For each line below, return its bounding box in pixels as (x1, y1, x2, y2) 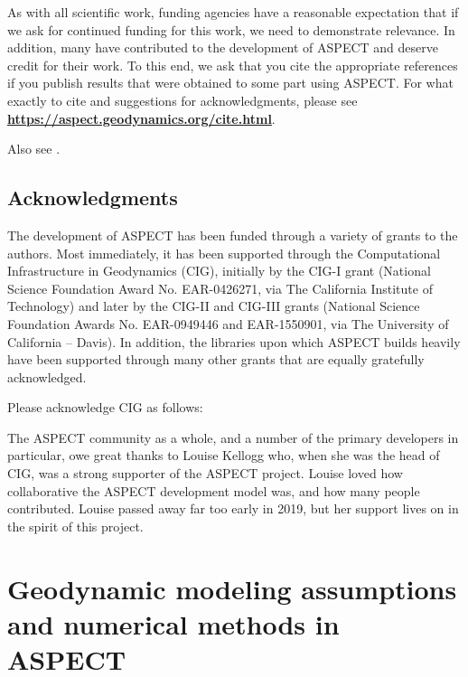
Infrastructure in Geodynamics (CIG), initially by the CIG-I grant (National (7, 261, 431, 280)
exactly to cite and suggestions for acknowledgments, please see (7, 90, 358, 109)
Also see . (7, 139, 61, 158)
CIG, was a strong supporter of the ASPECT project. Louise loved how (7, 464, 403, 483)
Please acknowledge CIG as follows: (7, 398, 203, 417)
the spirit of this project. (7, 516, 144, 535)
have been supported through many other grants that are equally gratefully (7, 350, 425, 369)
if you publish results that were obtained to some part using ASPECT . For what (7, 73, 454, 92)
